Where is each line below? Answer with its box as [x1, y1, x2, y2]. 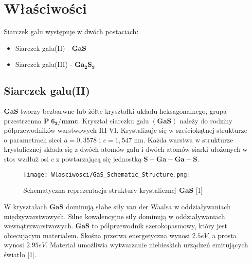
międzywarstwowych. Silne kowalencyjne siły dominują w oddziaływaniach [4, 211, 225, 221]
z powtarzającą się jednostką [56, 154, 142, 164]
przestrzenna [4, 115, 42, 125]
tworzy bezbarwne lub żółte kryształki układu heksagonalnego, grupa [20, 106, 227, 116]
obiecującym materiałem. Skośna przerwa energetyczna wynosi [4, 230, 190, 240]
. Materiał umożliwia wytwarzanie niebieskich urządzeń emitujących [45, 240, 248, 250]
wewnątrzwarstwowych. [4, 221, 73, 231]
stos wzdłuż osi [4, 154, 49, 164]
